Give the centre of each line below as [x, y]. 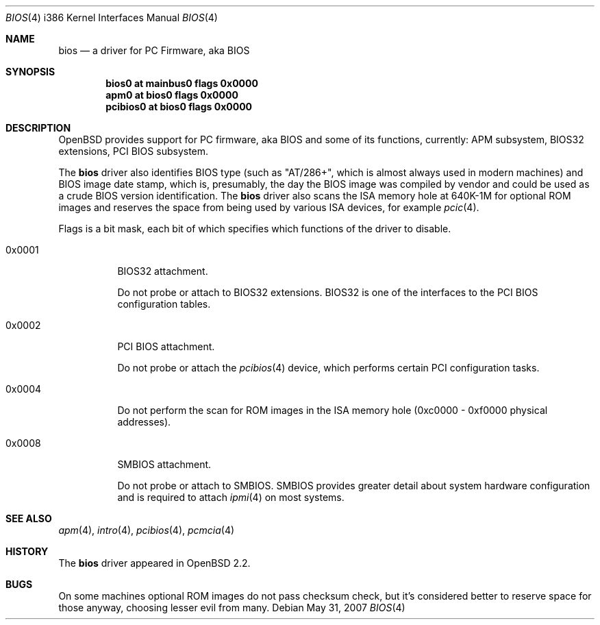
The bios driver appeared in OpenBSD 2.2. [154, 563]
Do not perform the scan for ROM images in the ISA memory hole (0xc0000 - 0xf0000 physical [333, 410]
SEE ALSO [29, 518]
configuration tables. [164, 304]
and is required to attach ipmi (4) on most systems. [231, 497]
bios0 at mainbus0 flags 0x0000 [182, 83]
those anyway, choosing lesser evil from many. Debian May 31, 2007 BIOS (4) [232, 608]
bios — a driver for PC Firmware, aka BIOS [154, 50]
